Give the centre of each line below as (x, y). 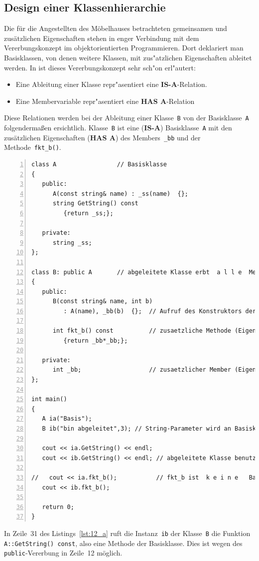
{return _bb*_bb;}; (96, 340)
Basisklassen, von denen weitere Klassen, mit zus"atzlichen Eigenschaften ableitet (128, 57)
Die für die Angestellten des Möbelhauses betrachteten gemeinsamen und (116, 28)
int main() (49, 399)
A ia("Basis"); (67, 419)
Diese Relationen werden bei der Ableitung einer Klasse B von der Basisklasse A (127, 118)
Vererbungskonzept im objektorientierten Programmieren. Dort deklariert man (124, 48)
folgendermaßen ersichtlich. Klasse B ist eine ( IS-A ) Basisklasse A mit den (118, 128)
